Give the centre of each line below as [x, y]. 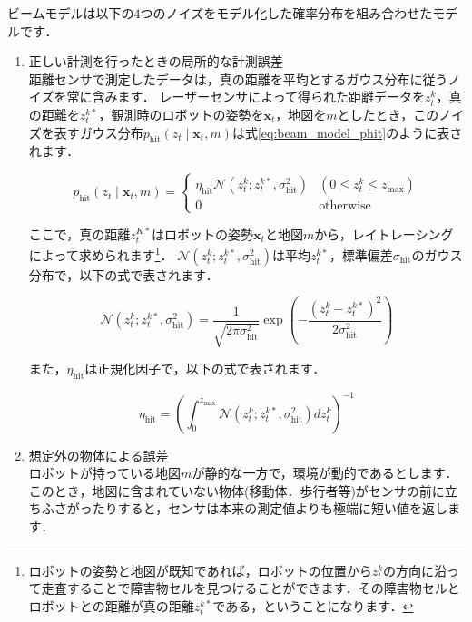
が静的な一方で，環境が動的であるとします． [325, 473]
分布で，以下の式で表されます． [123, 274]
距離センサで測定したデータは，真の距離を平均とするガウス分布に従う [238, 78]
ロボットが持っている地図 [105, 473]
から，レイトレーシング [384, 233]
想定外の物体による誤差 [98, 455]
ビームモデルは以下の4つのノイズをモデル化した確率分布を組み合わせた [220, 13]
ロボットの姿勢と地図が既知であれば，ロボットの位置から [200, 570]
